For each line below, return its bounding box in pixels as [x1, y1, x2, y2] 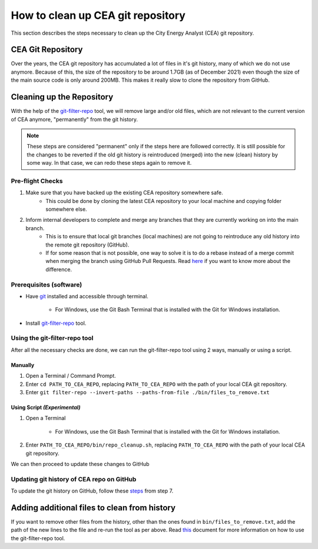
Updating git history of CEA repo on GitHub [11, 475, 137, 483]
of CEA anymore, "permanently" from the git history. [11, 115, 138, 123]
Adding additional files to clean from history [11, 503, 176, 513]
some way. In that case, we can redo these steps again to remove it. [26, 159, 192, 167]
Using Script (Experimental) [11, 404, 81, 411]
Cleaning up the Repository [11, 92, 114, 102]
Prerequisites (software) [11, 280, 82, 288]
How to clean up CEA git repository [11, 9, 185, 22]
